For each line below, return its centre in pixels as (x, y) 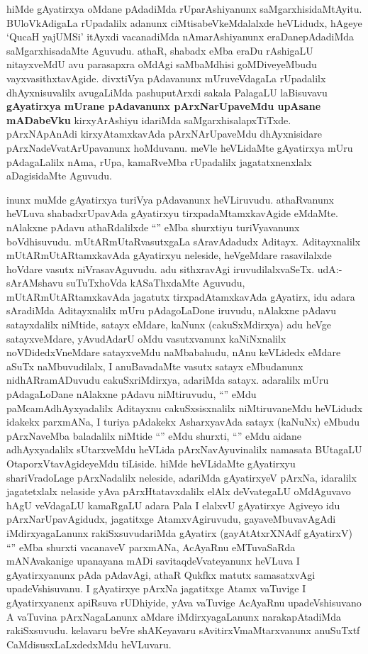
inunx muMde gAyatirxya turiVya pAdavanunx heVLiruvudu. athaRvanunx (170, 199)
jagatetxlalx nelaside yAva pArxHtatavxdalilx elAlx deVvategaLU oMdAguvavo (179, 491)
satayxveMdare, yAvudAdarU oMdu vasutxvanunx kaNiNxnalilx (146, 338)
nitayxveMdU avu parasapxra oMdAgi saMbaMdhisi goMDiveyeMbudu (162, 64)
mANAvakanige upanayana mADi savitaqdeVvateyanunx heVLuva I (153, 561)
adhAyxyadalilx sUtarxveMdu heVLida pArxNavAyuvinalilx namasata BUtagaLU (184, 449)
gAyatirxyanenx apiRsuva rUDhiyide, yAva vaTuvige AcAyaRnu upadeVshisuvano (184, 602)
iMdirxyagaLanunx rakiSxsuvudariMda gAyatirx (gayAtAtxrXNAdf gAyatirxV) (179, 532)
